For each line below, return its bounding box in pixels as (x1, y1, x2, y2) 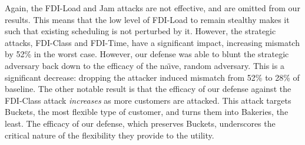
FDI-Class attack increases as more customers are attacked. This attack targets (5, 94, 291, 106)
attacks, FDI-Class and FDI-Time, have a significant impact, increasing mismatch (5, 36, 300, 48)
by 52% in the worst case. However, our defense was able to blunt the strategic (5, 48, 289, 60)
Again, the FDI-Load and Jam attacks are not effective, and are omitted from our (5, 2, 300, 14)
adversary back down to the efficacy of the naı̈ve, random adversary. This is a (5, 59, 284, 71)
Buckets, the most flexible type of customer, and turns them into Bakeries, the (5, 106, 289, 118)
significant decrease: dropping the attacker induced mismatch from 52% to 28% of (5, 71, 300, 83)
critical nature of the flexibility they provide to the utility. (5, 128, 214, 141)
